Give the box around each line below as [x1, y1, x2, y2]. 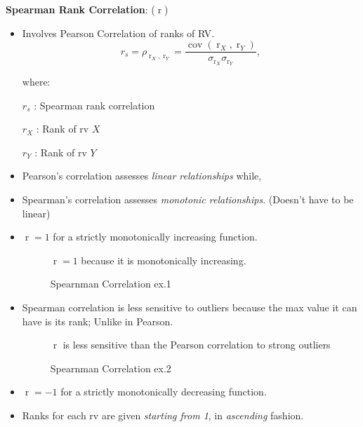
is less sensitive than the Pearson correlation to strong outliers [62, 337, 331, 352]
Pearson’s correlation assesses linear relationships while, [22, 168, 262, 183]
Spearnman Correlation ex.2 [50, 360, 171, 375]
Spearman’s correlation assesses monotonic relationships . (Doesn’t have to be [22, 192, 354, 207]
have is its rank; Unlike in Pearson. [22, 313, 173, 328]
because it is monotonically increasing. [81, 252, 246, 267]
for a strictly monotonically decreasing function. [60, 384, 267, 399]
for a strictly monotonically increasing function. [53, 229, 258, 244]
